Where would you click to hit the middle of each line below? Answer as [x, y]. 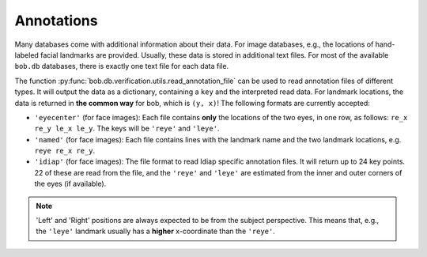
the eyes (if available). [70, 184]
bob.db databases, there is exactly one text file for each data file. [122, 66]
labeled [27, 55]
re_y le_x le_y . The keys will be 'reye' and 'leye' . [127, 128]
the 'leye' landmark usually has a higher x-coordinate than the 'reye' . [156, 231]
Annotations [56, 21]
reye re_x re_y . [65, 151]
